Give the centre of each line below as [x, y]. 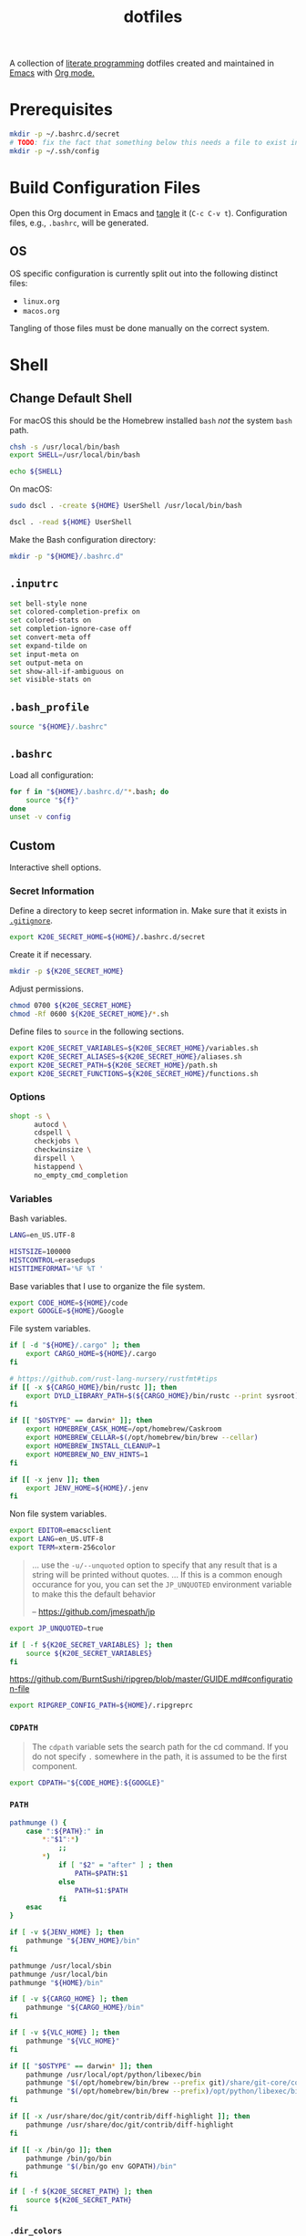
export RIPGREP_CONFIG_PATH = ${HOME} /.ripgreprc [102, 1706]
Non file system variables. [58, 1514]
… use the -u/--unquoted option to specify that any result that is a [154, 1565]
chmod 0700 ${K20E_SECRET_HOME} [71, 1006]
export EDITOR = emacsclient [61, 1531]
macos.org [41, 311]
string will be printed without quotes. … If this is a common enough [157, 1574]
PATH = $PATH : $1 [101, 1873]
